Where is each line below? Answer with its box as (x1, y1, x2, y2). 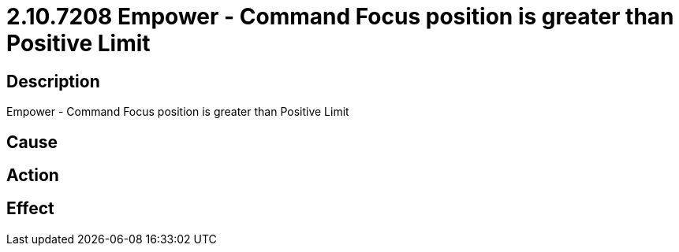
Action (6, 165, 59, 186)
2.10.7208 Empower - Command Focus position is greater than (6, 3, 674, 30)
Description (6, 71, 100, 91)
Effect (6, 198, 54, 219)
